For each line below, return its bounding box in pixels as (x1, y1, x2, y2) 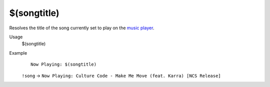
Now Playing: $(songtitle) (30, 62, 97, 67)
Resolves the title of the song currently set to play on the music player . (9, 25, 154, 31)
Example (9, 50, 27, 56)
